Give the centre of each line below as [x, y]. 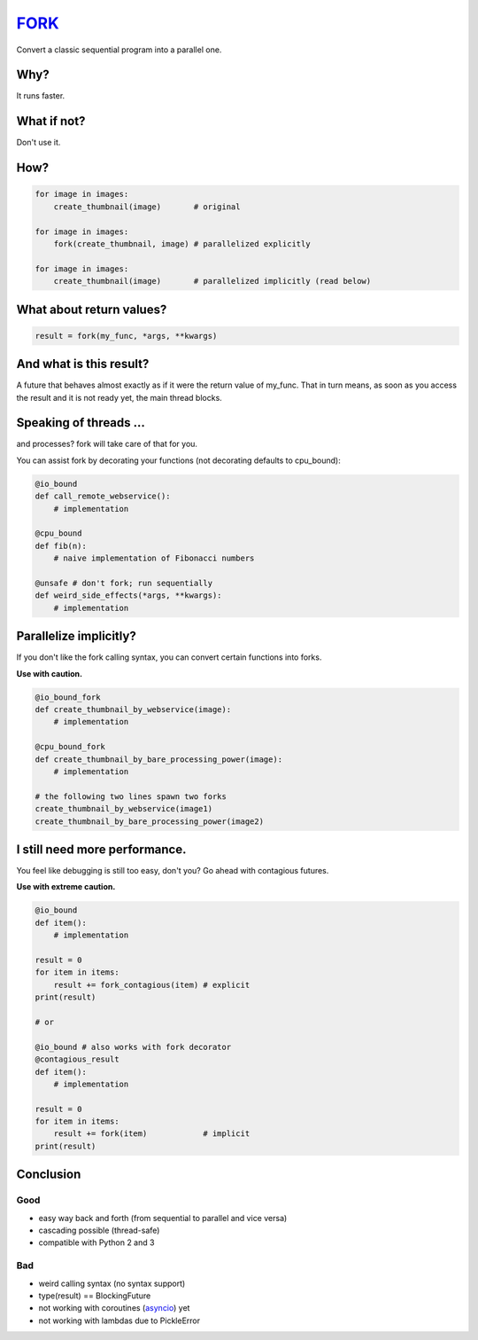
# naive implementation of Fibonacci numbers [154, 558]
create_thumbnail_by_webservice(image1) [123, 809]
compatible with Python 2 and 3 [96, 1242]
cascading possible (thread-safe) [99, 1230]
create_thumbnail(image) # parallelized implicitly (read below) [212, 281]
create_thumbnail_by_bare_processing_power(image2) [150, 821]
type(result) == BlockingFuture [95, 1296]
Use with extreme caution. [66, 887]
